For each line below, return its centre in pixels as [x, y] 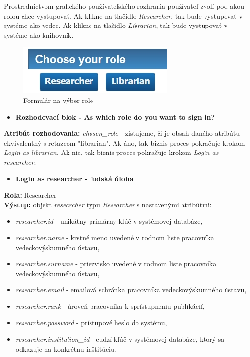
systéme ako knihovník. [39, 35]
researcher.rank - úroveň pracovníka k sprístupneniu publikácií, [110, 306]
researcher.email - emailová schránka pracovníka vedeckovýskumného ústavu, [131, 290]
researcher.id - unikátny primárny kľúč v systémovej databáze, [109, 221]
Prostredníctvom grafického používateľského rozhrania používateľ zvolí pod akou [124, 6]
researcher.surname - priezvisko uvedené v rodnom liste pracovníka [116, 264]
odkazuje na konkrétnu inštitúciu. [66, 348]
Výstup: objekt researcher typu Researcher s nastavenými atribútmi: [108, 204]
